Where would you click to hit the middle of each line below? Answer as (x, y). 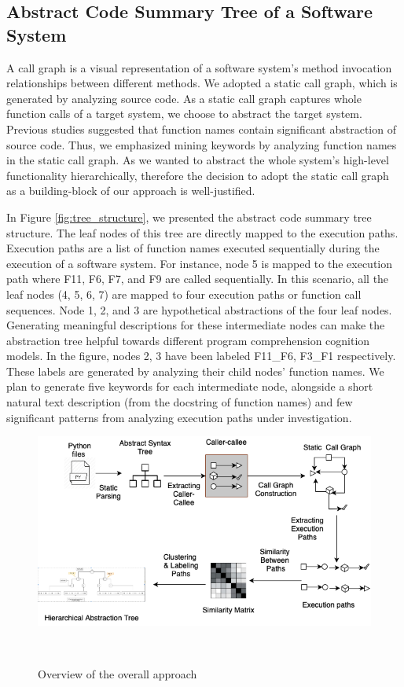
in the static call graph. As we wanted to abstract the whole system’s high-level (198, 160)
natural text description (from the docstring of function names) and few (180, 402)
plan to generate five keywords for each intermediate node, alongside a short (190, 386)
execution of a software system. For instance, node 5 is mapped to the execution (200, 263)
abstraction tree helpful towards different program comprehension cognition (188, 340)
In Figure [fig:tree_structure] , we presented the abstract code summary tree (189, 217)
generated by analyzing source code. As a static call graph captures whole (184, 98)
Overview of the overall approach (118, 674)
